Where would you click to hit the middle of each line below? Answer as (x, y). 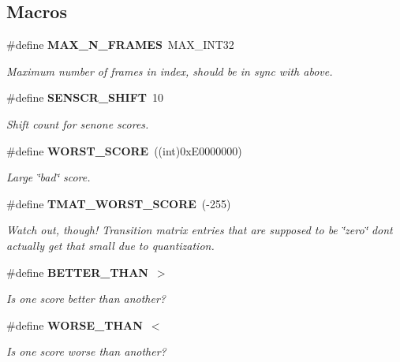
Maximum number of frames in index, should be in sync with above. (170, 71)
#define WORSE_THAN (75, 325)
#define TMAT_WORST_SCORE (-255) (119, 203)
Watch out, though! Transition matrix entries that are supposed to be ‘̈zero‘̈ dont (200, 230)
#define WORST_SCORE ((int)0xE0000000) (124, 150)
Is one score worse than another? (86, 351)
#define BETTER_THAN (77, 272)
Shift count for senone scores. (78, 123)
